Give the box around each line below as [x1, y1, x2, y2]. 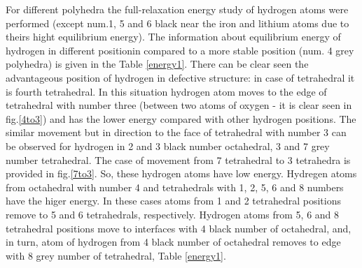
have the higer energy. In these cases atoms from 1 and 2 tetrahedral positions [6, 193, 341, 208]
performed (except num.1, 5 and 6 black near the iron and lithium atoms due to [6, 15, 349, 30]
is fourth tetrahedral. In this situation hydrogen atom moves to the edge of [6, 84, 327, 98]
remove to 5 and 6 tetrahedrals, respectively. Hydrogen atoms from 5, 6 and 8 [6, 207, 340, 221]
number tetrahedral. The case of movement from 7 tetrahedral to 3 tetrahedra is [6, 152, 351, 167]
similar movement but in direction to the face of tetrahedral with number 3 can [6, 125, 347, 140]
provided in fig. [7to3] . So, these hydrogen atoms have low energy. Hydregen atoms [6, 166, 357, 181]
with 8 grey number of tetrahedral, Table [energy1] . [6, 248, 226, 262]
